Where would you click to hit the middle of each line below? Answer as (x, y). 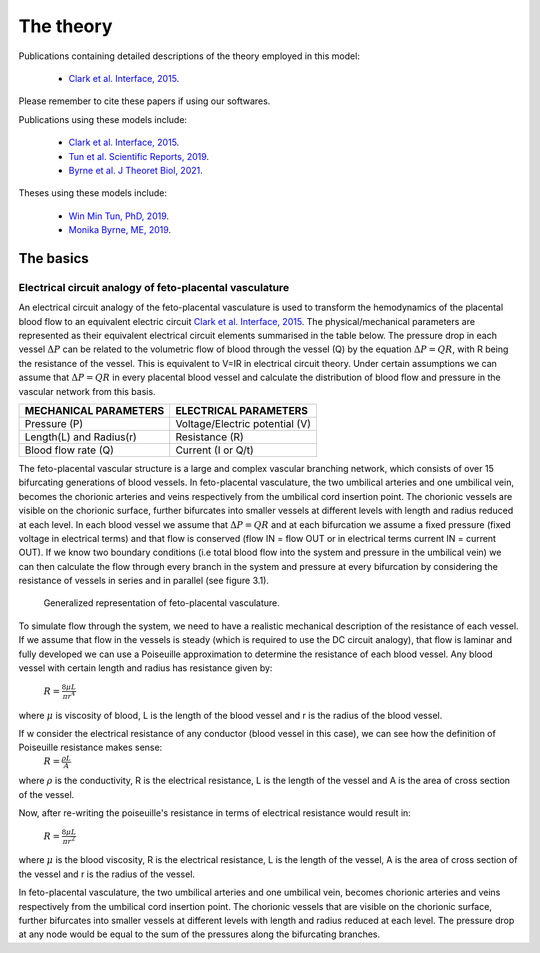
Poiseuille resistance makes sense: (90, 747)
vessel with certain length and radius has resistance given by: (145, 668)
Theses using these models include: (92, 193)
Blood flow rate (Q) (69, 450)
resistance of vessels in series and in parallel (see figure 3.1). (144, 581)
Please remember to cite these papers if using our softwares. (144, 101)
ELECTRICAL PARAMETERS (242, 410)
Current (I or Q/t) (214, 450)
